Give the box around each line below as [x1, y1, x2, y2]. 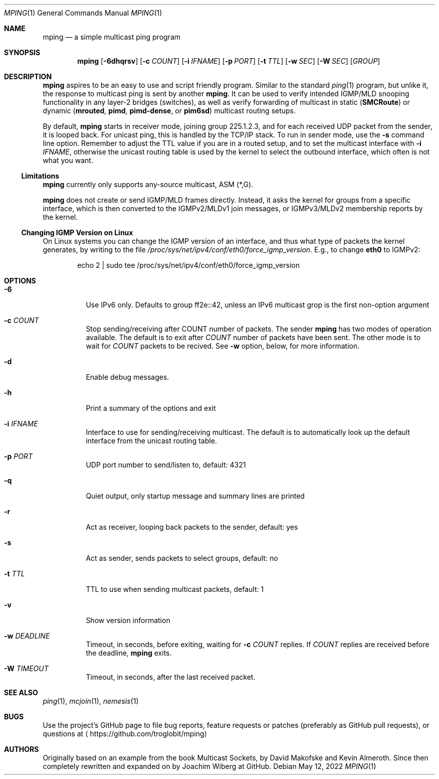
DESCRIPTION [4, 72, 52, 81]
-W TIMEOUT [4, 664, 49, 673]
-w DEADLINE [4, 632, 50, 640]
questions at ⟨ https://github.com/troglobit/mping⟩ [43, 729, 207, 738]
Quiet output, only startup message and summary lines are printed [86, 492, 305, 500]
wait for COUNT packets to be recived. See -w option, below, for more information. [86, 342, 360, 350]
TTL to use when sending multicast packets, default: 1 [86, 585, 264, 593]
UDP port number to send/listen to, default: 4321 [86, 460, 246, 469]
